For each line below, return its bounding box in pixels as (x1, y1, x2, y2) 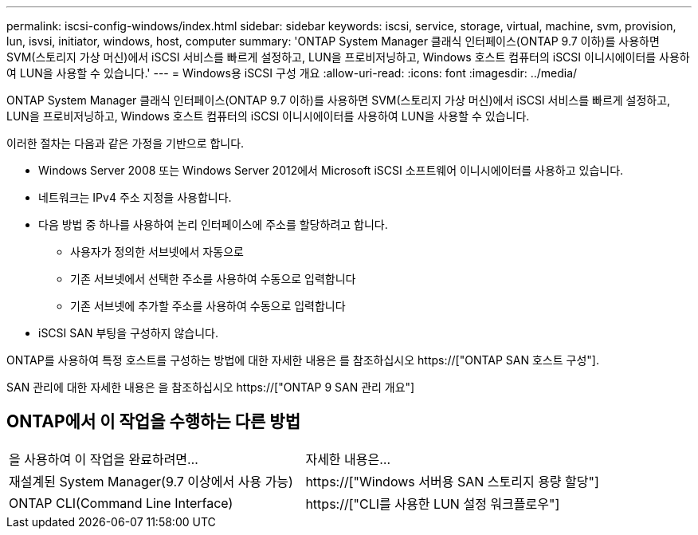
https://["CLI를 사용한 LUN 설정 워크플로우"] (305, 495, 560, 512)
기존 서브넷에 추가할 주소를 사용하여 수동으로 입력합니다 (70, 299, 346, 313)
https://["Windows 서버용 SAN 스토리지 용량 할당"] (305, 473, 599, 490)
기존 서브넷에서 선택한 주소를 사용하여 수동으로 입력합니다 (70, 272, 356, 285)
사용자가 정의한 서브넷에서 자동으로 (70, 245, 244, 258)
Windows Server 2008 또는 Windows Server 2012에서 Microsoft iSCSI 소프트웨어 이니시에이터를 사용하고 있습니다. (38, 163, 624, 177)
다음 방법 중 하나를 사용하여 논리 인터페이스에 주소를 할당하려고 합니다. (38, 218, 388, 231)
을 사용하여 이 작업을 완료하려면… (9, 450, 198, 467)
